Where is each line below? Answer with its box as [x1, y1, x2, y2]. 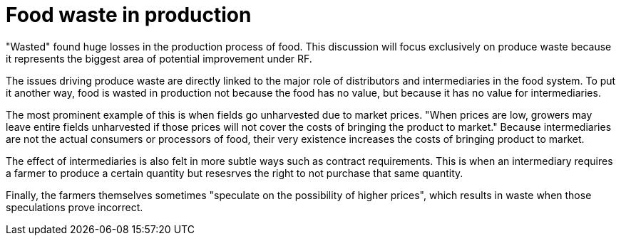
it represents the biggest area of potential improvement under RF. [6, 52, 312, 65]
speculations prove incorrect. [6, 200, 143, 213]
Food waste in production [6, 3, 252, 27]
